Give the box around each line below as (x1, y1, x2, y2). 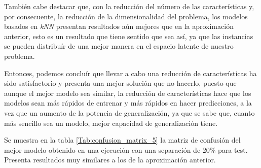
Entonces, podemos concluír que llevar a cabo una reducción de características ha (4, 68, 257, 78)
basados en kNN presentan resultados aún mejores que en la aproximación (4, 21, 234, 31)
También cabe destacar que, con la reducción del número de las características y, (4, 1, 254, 11)
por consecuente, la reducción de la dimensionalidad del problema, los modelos (4, 11, 248, 21)
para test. (218, 144, 248, 155)
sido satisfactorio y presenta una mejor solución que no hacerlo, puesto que (4, 78, 237, 88)
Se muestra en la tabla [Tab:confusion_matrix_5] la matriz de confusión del (4, 135, 241, 145)
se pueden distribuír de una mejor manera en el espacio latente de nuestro (4, 41, 234, 51)
